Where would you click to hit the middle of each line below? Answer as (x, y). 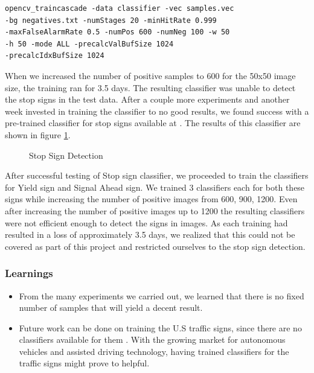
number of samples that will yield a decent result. (111, 308)
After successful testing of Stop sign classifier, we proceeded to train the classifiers (157, 175)
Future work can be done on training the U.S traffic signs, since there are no (160, 327)
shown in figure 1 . (38, 134)
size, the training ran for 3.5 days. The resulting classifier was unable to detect (150, 87)
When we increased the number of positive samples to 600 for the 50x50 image (150, 75)
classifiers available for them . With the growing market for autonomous (152, 340)
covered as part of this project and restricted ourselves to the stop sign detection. (155, 246)
